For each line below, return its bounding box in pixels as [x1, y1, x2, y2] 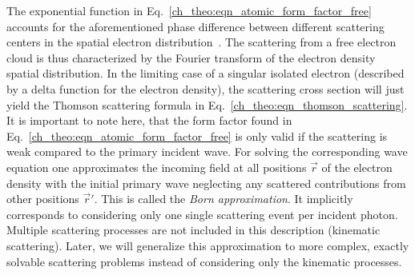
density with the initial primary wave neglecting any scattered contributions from [6, 174, 406, 191]
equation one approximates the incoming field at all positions [6, 158, 307, 175]
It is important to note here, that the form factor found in [6, 112, 292, 129]
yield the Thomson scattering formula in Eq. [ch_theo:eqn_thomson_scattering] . [6, 96, 408, 113]
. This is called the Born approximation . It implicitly [94, 190, 353, 207]
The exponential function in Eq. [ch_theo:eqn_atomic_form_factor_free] [6, 2, 372, 18]
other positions [6, 190, 79, 207]
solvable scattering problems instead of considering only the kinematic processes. [6, 253, 402, 269]
